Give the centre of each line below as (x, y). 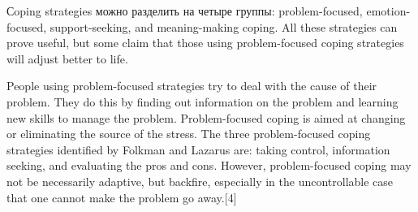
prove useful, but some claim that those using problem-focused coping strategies (205, 43)
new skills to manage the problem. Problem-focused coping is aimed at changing (206, 117)
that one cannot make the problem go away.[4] (122, 197)
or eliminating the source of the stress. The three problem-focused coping (189, 134)
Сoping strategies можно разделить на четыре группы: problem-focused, (185, 11)
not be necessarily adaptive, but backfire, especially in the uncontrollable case (200, 181)
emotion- (388, 11)
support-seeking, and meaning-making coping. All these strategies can (224, 26)
